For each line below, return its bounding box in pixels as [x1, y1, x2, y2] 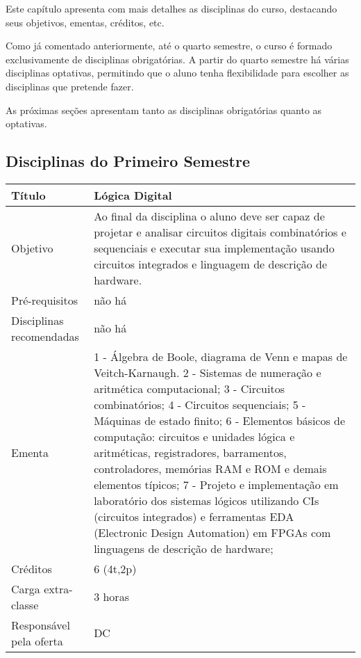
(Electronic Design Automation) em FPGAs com [94, 524, 331, 540]
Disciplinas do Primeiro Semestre [6, 150, 251, 172]
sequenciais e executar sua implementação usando [94, 239, 335, 256]
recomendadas [11, 328, 79, 344]
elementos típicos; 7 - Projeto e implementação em [94, 476, 339, 492]
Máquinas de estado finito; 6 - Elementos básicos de [94, 412, 346, 428]
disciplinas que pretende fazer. [6, 79, 134, 93]
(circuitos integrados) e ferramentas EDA [94, 508, 294, 524]
